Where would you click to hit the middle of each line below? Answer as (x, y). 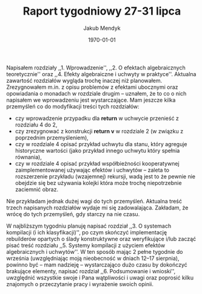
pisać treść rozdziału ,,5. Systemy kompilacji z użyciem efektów (86, 245)
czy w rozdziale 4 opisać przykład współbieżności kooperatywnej (97, 163)
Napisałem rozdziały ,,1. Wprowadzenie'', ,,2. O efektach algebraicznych (96, 68)
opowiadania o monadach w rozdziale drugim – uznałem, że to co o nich (96, 93)
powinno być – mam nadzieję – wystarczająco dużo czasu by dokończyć (97, 264)
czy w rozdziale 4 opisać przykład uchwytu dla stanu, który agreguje (101, 144)
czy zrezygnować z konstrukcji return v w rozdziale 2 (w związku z (99, 131)
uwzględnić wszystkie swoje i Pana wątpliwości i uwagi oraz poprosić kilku (100, 278)
